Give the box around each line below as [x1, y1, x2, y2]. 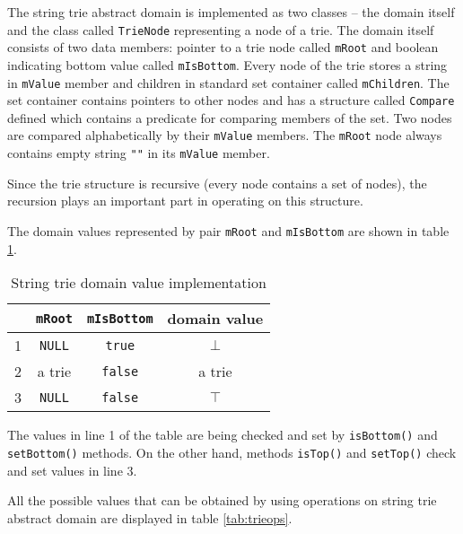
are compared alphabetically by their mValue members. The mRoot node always [7, 126, 442, 144]
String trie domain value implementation [11, 272, 266, 293]
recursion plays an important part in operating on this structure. [7, 191, 363, 210]
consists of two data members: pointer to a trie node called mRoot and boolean [7, 38, 439, 57]
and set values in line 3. [7, 460, 137, 479]
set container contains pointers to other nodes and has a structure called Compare [7, 91, 455, 109]
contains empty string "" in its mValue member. [7, 144, 270, 162]
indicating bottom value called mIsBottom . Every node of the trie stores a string [7, 55, 448, 74]
